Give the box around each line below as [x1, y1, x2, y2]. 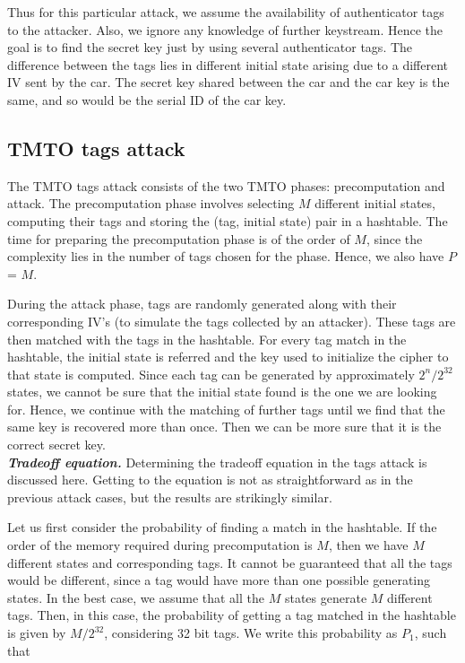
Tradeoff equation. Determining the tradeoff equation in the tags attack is [7, 452, 427, 471]
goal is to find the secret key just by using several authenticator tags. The [7, 38, 413, 57]
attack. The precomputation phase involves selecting [7, 194, 295, 213]
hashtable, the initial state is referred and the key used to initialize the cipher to [7, 347, 449, 366]
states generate [284, 588, 367, 606]
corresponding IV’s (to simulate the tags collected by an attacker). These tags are [7, 311, 456, 330]
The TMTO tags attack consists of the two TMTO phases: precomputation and [7, 176, 445, 195]
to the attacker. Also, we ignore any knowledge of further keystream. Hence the [7, 20, 443, 39]
